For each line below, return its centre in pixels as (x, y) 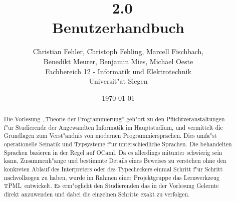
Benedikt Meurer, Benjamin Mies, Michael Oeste (118, 61)
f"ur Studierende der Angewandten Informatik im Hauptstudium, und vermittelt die (113, 127)
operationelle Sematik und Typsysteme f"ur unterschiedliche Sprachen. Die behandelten (118, 144)
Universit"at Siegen (118, 81)
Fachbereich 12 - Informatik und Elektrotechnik (118, 71)
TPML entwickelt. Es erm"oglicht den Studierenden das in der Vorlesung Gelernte (111, 186)
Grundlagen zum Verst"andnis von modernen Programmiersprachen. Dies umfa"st (110, 136)
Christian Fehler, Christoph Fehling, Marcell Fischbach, (118, 51)
